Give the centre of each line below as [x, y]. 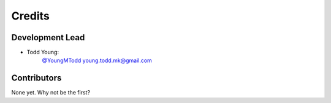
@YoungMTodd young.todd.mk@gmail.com [97, 60]
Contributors [36, 78]
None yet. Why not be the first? [51, 93]
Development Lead [48, 37]
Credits [31, 16]
